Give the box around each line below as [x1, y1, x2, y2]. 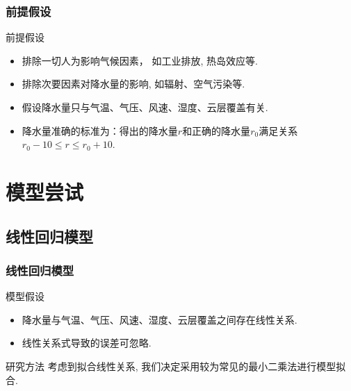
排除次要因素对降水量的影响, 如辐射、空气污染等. [22, 76, 245, 91]
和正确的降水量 [182, 123, 251, 138]
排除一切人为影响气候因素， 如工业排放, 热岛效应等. [22, 53, 258, 67]
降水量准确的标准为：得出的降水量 [22, 123, 178, 138]
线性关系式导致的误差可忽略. [22, 335, 152, 350]
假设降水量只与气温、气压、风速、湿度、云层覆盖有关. [22, 100, 268, 114]
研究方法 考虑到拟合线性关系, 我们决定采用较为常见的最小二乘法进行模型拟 [6, 358, 346, 373]
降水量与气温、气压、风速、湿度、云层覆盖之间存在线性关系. [22, 312, 297, 326]
